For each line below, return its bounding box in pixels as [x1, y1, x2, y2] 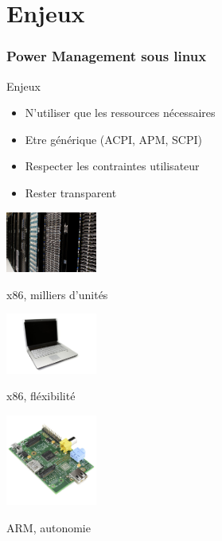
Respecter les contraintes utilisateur [25, 158, 200, 174]
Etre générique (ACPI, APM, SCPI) [25, 130, 202, 147]
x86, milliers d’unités [6, 286, 108, 302]
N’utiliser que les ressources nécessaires [25, 104, 216, 121]
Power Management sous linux [6, 46, 207, 66]
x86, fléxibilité [6, 387, 76, 404]
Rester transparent [25, 184, 117, 200]
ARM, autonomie [6, 520, 91, 536]
